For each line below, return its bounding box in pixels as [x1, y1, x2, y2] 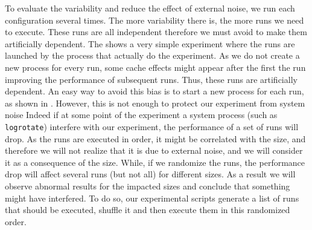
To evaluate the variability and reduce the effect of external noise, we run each [5, 2, 295, 14]
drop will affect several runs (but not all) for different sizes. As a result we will [5, 168, 296, 180]
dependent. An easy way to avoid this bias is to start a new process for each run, [5, 85, 304, 97]
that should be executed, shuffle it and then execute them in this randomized [5, 203, 290, 216]
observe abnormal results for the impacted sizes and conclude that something [5, 179, 290, 192]
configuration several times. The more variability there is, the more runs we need [5, 13, 304, 26]
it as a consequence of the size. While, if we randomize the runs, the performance [5, 156, 305, 168]
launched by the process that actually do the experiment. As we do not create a [5, 49, 300, 62]
